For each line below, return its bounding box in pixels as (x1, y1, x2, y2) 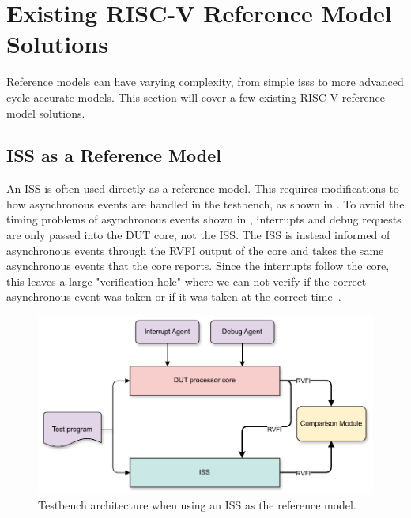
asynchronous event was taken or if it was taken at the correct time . (6, 288, 341, 305)
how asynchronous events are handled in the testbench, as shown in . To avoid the (6, 195, 405, 212)
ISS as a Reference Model (6, 143, 221, 167)
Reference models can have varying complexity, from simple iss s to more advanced (6, 73, 404, 90)
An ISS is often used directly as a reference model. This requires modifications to (6, 180, 399, 197)
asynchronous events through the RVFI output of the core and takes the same (6, 242, 384, 258)
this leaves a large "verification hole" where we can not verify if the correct (6, 272, 367, 289)
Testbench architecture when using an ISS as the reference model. (38, 496, 356, 512)
